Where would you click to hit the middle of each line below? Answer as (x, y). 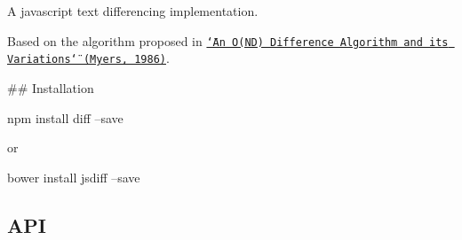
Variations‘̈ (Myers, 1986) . (88, 58)
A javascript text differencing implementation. (133, 11)
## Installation (51, 87)
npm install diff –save (65, 117)
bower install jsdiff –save (74, 177)
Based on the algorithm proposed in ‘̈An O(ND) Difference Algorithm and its (228, 40)
